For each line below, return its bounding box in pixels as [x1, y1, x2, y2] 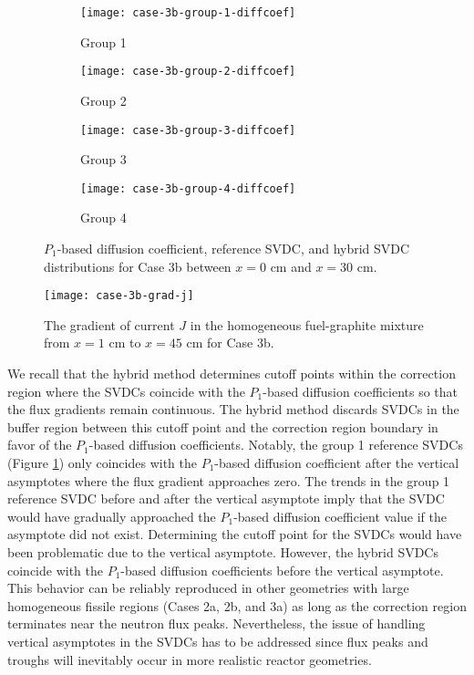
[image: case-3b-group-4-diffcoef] [80, 182, 296, 195]
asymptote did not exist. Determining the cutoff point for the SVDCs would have [7, 524, 462, 544]
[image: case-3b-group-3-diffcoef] [80, 123, 296, 137]
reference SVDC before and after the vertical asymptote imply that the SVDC [7, 489, 445, 508]
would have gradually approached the [7, 506, 216, 525]
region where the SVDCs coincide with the [7, 381, 245, 400]
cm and [270, 256, 312, 275]
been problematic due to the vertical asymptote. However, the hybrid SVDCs [7, 542, 438, 561]
